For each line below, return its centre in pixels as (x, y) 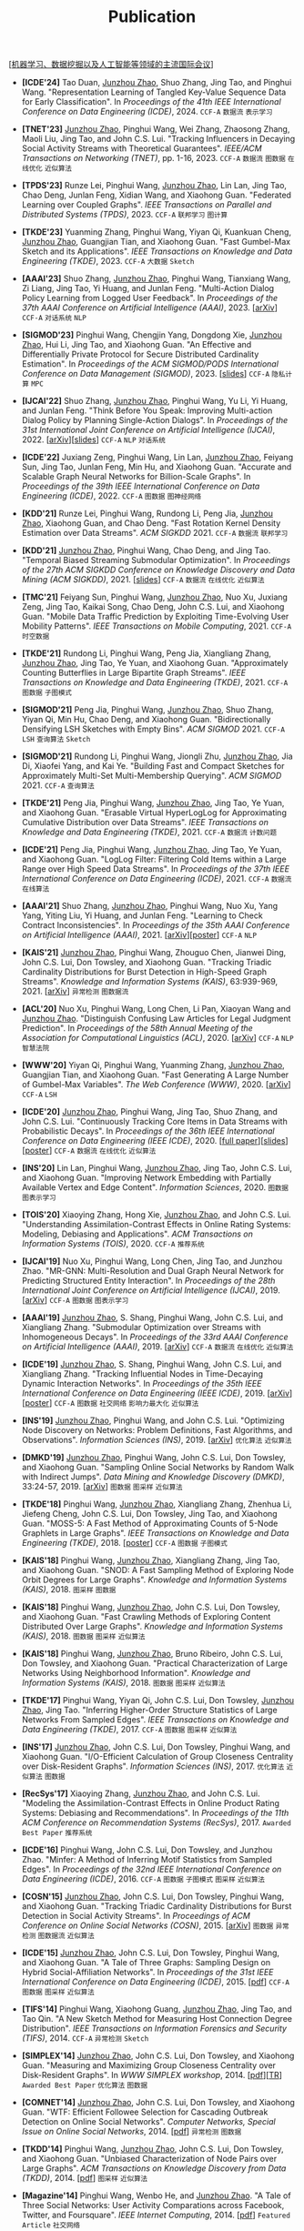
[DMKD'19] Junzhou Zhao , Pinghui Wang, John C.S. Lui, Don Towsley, (153, 1458)
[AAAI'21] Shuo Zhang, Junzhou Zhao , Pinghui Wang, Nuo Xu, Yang (150, 906)
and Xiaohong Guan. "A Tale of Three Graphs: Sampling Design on (146, 1963)
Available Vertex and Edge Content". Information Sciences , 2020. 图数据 (155, 1187)
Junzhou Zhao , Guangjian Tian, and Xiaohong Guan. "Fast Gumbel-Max (156, 242)
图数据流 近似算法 (66, 1936)
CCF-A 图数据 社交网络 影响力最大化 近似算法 (127, 1404)
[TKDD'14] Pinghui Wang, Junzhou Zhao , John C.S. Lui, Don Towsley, (152, 2149)
